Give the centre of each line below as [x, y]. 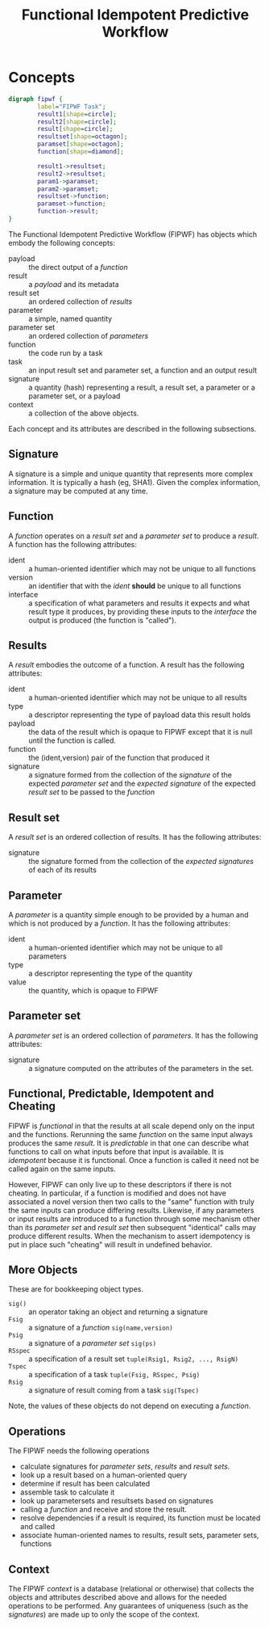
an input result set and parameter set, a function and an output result [143, 370]
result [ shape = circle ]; [75, 129]
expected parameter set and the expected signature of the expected [142, 784]
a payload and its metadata [74, 284]
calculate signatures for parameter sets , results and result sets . [125, 1467]
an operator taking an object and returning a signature [118, 1312]
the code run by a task [66, 352]
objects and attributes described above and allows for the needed [118, 1597]
